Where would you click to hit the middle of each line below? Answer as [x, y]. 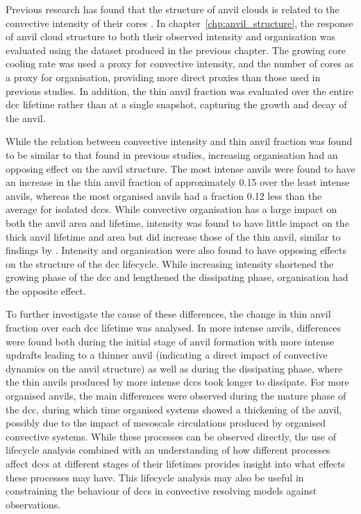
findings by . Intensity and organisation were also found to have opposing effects [176, 250]
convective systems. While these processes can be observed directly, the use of [171, 436]
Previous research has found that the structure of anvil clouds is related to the [173, 9]
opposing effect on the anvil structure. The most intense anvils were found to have [180, 168]
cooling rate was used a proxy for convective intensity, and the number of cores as [180, 63]
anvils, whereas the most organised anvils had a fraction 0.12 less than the [164, 195]
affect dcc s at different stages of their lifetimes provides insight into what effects [176, 463]
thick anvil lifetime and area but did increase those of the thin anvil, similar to [173, 236]
